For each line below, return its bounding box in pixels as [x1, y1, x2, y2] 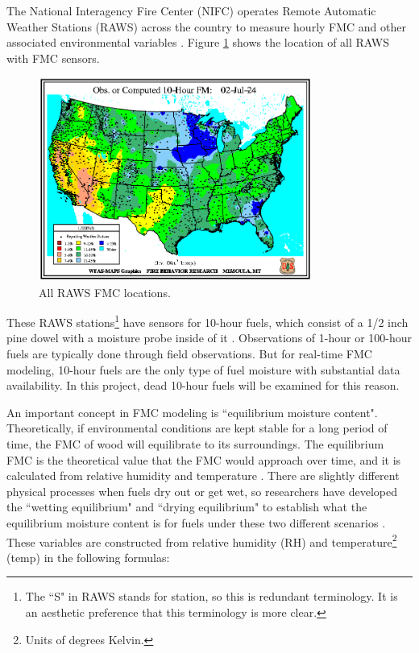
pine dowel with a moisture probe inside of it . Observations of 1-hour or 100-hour [6, 329, 413, 346]
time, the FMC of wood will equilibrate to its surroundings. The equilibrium [6, 435, 384, 452]
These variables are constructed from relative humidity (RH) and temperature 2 [6, 531, 397, 550]
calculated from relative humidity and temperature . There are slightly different [6, 467, 400, 484]
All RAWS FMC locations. [39, 283, 171, 300]
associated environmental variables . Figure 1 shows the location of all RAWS [6, 34, 389, 51]
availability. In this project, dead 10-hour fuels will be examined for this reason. [6, 377, 400, 394]
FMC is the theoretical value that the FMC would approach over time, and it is [6, 451, 401, 468]
